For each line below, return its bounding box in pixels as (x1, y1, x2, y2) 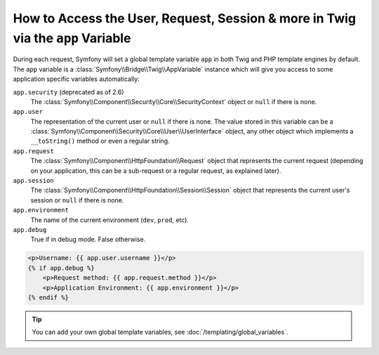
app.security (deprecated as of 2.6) (13, 88, 124, 96)
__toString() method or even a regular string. (30, 137, 170, 146)
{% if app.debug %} (27, 264, 95, 272)
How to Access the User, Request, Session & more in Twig (13, 11, 357, 26)
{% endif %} (27, 293, 69, 302)
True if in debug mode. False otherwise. (30, 235, 146, 244)
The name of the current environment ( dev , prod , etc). (30, 215, 189, 224)
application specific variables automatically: (13, 75, 140, 84)
